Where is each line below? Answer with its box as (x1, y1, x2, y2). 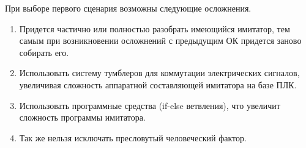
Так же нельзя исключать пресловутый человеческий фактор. (19, 131, 247, 144)
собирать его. (19, 46, 69, 58)
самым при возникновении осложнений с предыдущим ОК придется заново (19, 34, 302, 47)
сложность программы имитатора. (19, 111, 146, 124)
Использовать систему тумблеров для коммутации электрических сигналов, (19, 66, 300, 79)
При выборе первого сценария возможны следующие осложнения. (5, 2, 252, 14)
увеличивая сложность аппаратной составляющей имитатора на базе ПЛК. (19, 78, 297, 91)
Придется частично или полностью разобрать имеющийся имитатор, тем (19, 22, 290, 35)
